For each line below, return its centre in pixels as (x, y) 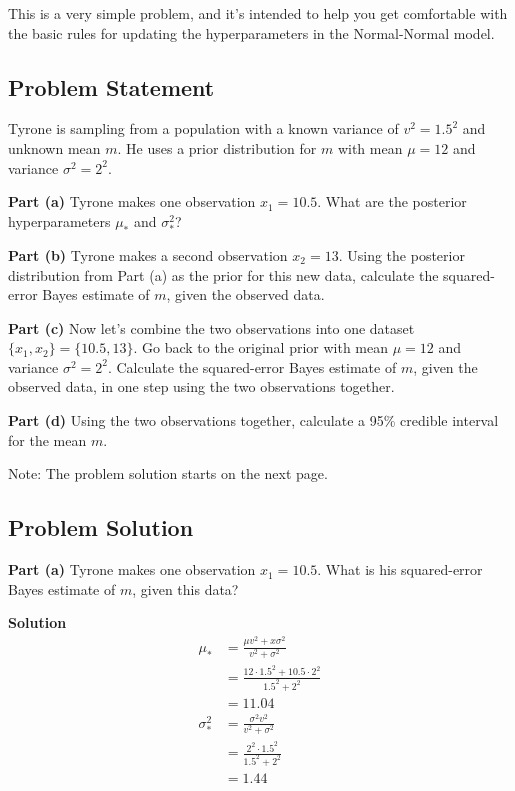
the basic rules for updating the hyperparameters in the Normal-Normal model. (251, 32)
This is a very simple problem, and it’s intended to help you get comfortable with (258, 13)
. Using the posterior (401, 254)
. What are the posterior (392, 201)
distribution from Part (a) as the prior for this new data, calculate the (223, 274)
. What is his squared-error (400, 569)
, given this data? (185, 588)
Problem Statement (111, 86)
